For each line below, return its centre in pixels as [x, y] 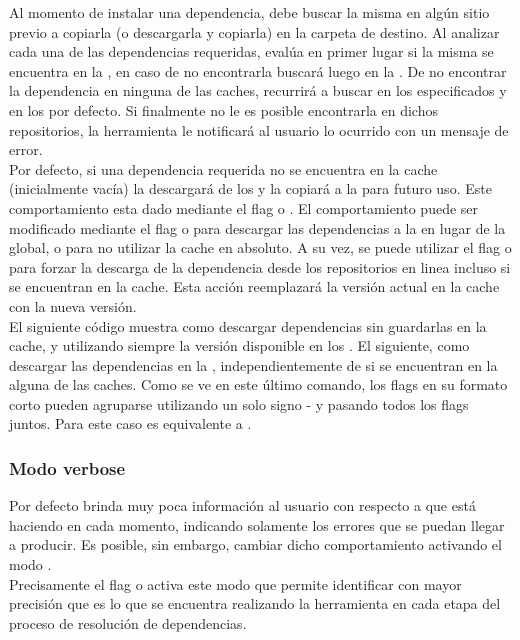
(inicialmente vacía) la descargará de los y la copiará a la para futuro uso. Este [250, 188]
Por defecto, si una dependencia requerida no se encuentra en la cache [223, 168]
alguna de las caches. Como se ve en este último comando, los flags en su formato [258, 384]
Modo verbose [67, 467]
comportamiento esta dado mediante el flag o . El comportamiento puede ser [244, 207]
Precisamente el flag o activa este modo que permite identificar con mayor [235, 583]
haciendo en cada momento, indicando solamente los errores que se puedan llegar [257, 524]
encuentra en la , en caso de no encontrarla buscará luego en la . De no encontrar [258, 70]
